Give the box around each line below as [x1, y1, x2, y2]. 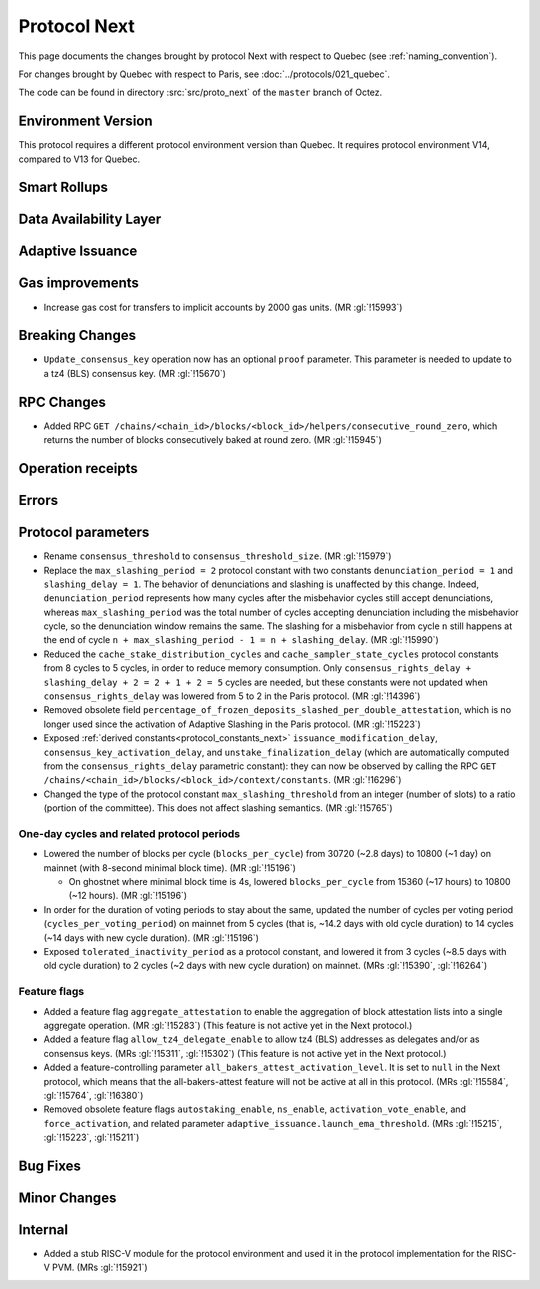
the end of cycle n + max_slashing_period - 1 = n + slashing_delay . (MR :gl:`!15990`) [43, 634, 439, 646]
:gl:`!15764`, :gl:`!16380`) [43, 1089, 144, 1101]
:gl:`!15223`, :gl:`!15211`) [43, 1131, 140, 1144]
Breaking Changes [18, 327, 137, 344]
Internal [18, 1221, 69, 1238]
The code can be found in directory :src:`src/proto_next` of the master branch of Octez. [18, 86, 383, 99]
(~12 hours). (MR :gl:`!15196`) [68, 890, 188, 902]
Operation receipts [18, 460, 139, 477]
